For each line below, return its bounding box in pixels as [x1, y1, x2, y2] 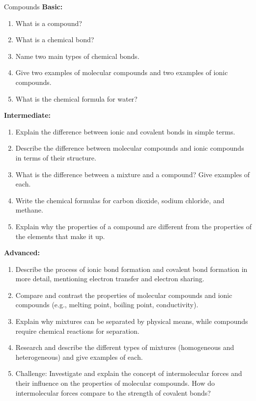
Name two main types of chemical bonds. [15, 51, 140, 61]
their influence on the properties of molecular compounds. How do [15, 378, 215, 388]
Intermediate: [4, 110, 51, 120]
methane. [15, 205, 43, 215]
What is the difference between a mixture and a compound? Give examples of [15, 169, 250, 179]
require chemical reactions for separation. [15, 325, 140, 336]
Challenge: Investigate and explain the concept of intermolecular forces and [15, 368, 242, 378]
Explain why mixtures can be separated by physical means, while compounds [15, 316, 248, 326]
